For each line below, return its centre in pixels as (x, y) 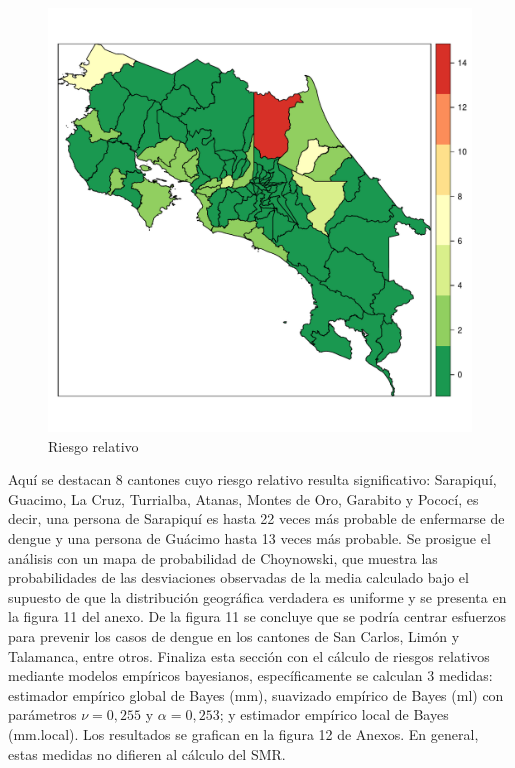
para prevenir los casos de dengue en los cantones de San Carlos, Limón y (234, 635)
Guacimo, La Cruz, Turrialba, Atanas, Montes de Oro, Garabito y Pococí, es (243, 498)
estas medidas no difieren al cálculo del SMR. (147, 753)
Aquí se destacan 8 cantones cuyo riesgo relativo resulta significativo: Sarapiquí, (252, 479)
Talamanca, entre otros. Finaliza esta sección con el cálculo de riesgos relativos (249, 655)
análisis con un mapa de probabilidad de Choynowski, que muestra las (223, 557)
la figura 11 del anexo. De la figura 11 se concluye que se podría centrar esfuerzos (257, 616)
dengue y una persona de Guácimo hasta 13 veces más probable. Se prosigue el (249, 537)
